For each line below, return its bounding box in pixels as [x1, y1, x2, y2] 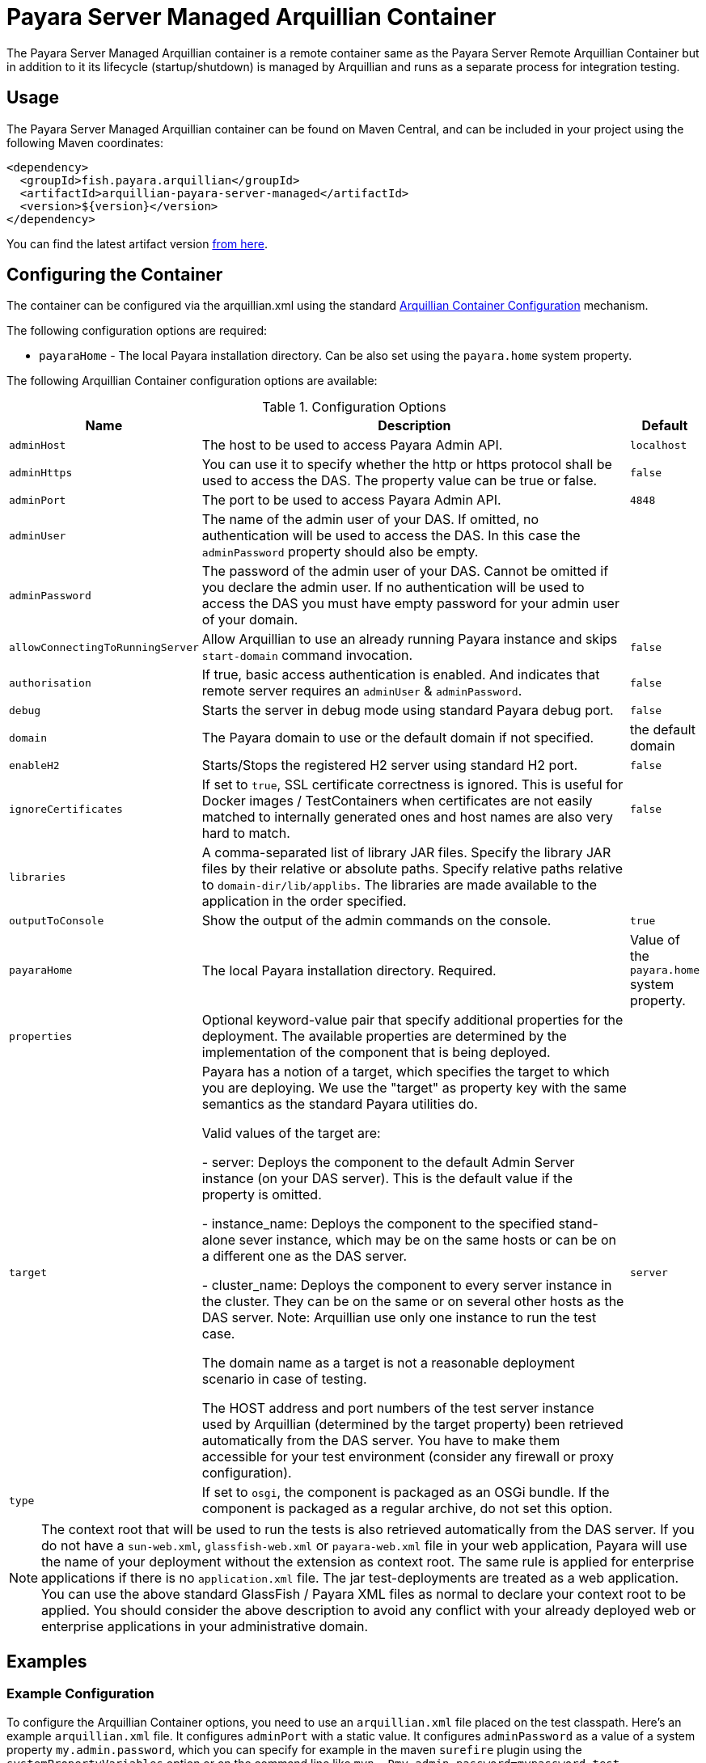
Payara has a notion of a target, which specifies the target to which [201, 1063, 610, 1080]
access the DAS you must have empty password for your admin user [201, 595, 619, 612]
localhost [629, 438, 687, 451]
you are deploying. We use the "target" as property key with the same [201, 1080, 627, 1097]
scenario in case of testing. [201, 1371, 367, 1388]
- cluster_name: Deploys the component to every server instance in [201, 1277, 612, 1294]
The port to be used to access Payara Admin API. [201, 492, 501, 509]
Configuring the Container [6, 264, 223, 285]
